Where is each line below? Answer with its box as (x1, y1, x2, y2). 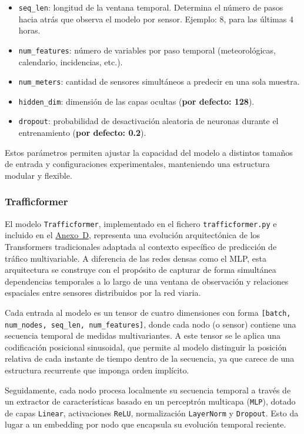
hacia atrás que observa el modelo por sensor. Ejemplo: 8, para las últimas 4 (18, 12, 293, 25)
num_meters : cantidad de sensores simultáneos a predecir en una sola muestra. (18, 75, 300, 88)
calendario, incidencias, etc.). (18, 55, 123, 68)
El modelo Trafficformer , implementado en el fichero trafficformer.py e (5, 217, 277, 229)
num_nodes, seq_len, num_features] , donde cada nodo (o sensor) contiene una (5, 318, 296, 330)
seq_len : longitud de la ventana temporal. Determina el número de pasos (18, 1, 283, 13)
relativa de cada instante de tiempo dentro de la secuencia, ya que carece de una (5, 352, 295, 365)
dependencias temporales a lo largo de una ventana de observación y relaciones (5, 275, 289, 287)
